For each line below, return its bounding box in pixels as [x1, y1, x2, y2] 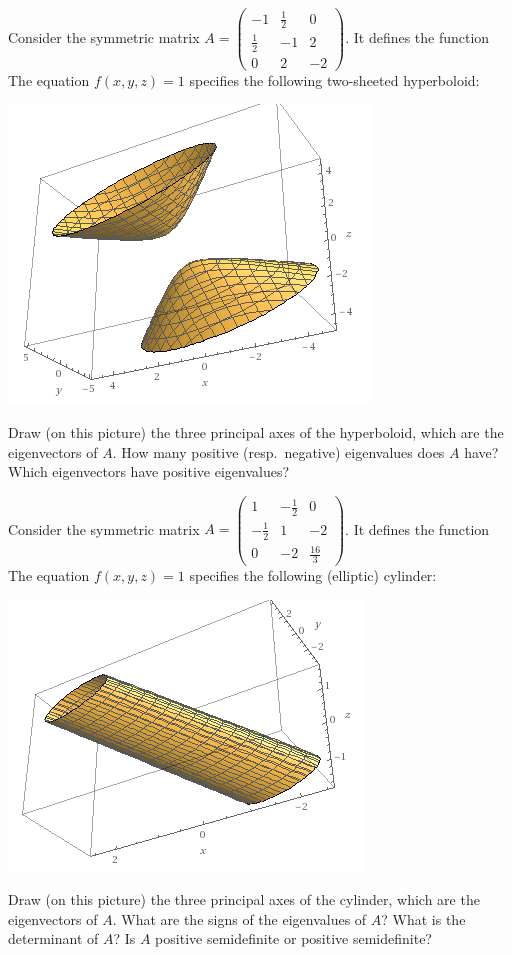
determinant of [8, 928, 99, 949]
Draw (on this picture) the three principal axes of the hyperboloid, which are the [8, 422, 504, 443]
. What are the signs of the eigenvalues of [112, 908, 367, 929]
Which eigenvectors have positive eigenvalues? [8, 461, 290, 482]
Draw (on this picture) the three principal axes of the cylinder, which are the [8, 889, 480, 910]
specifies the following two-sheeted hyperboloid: [189, 69, 480, 90]
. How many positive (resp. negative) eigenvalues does [112, 441, 445, 462]
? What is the [381, 908, 466, 929]
